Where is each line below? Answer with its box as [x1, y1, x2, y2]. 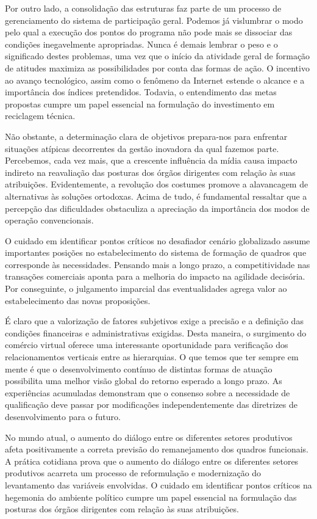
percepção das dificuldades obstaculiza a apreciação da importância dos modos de [5, 201, 310, 214]
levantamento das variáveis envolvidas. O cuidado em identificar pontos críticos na [5, 478, 312, 491]
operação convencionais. [5, 214, 94, 227]
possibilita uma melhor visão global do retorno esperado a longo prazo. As [5, 374, 282, 387]
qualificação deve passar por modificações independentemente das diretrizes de [5, 398, 298, 411]
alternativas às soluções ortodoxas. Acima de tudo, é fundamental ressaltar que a [5, 189, 307, 202]
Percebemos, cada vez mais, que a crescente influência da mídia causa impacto [5, 154, 297, 167]
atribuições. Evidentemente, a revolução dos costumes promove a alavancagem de [5, 178, 308, 191]
